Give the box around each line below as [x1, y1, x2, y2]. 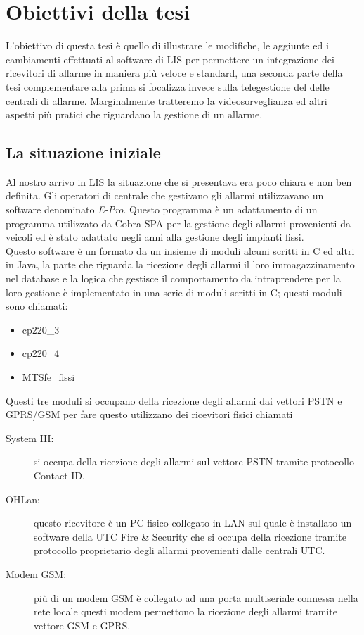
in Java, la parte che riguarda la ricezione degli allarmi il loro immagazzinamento [6, 257, 355, 272]
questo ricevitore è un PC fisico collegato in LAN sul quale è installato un [34, 515, 352, 530]
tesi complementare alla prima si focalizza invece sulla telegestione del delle [6, 79, 330, 94]
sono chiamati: [6, 298, 68, 313]
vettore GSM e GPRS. [34, 617, 131, 632]
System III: [6, 430, 54, 445]
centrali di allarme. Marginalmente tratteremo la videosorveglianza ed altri [6, 93, 327, 108]
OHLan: [6, 491, 40, 506]
